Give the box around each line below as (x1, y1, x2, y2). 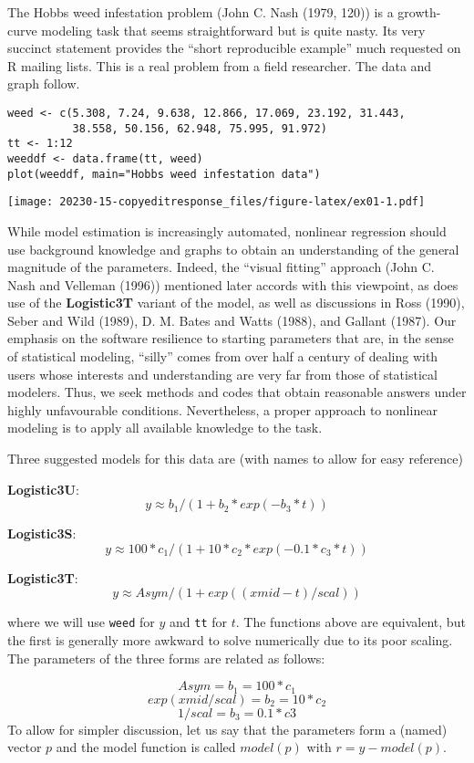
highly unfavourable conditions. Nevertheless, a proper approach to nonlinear (7, 400, 438, 419)
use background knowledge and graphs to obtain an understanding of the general (7, 239, 459, 258)
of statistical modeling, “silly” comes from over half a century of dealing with (7, 347, 438, 366)
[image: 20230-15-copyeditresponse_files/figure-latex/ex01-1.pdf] (7, 195, 426, 209)
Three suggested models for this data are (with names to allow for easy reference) (7, 449, 463, 468)
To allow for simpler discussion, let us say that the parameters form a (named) (7, 719, 448, 738)
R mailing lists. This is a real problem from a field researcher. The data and (7, 56, 432, 75)
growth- (397, 3, 441, 21)
